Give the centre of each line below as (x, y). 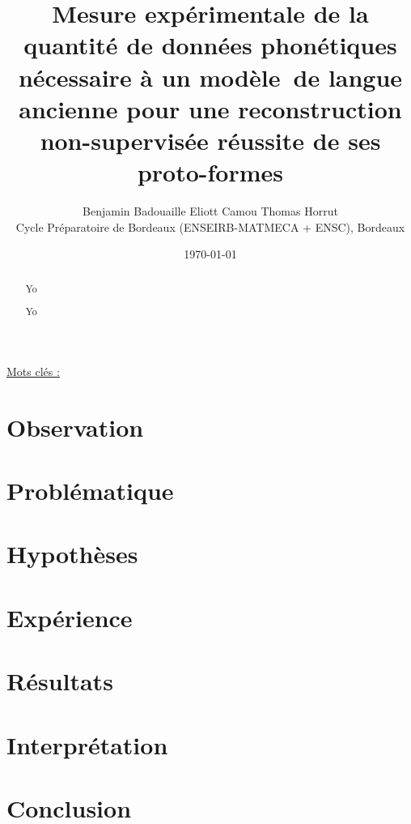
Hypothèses (72, 554)
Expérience (70, 617)
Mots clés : (33, 371)
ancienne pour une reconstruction (210, 108)
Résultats (60, 681)
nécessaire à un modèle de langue (210, 77)
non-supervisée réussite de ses (210, 140)
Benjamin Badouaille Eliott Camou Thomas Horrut (210, 211)
